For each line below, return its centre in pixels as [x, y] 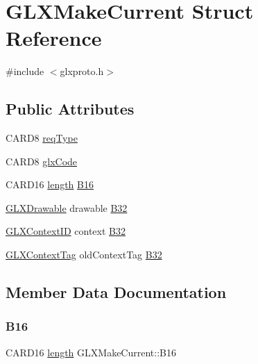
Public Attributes [70, 109]
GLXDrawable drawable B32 [67, 207]
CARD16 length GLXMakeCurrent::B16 [91, 352]
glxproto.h [82, 71]
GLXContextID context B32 [66, 231]
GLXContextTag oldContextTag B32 [84, 255]
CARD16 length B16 [50, 184]
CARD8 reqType [42, 138]
